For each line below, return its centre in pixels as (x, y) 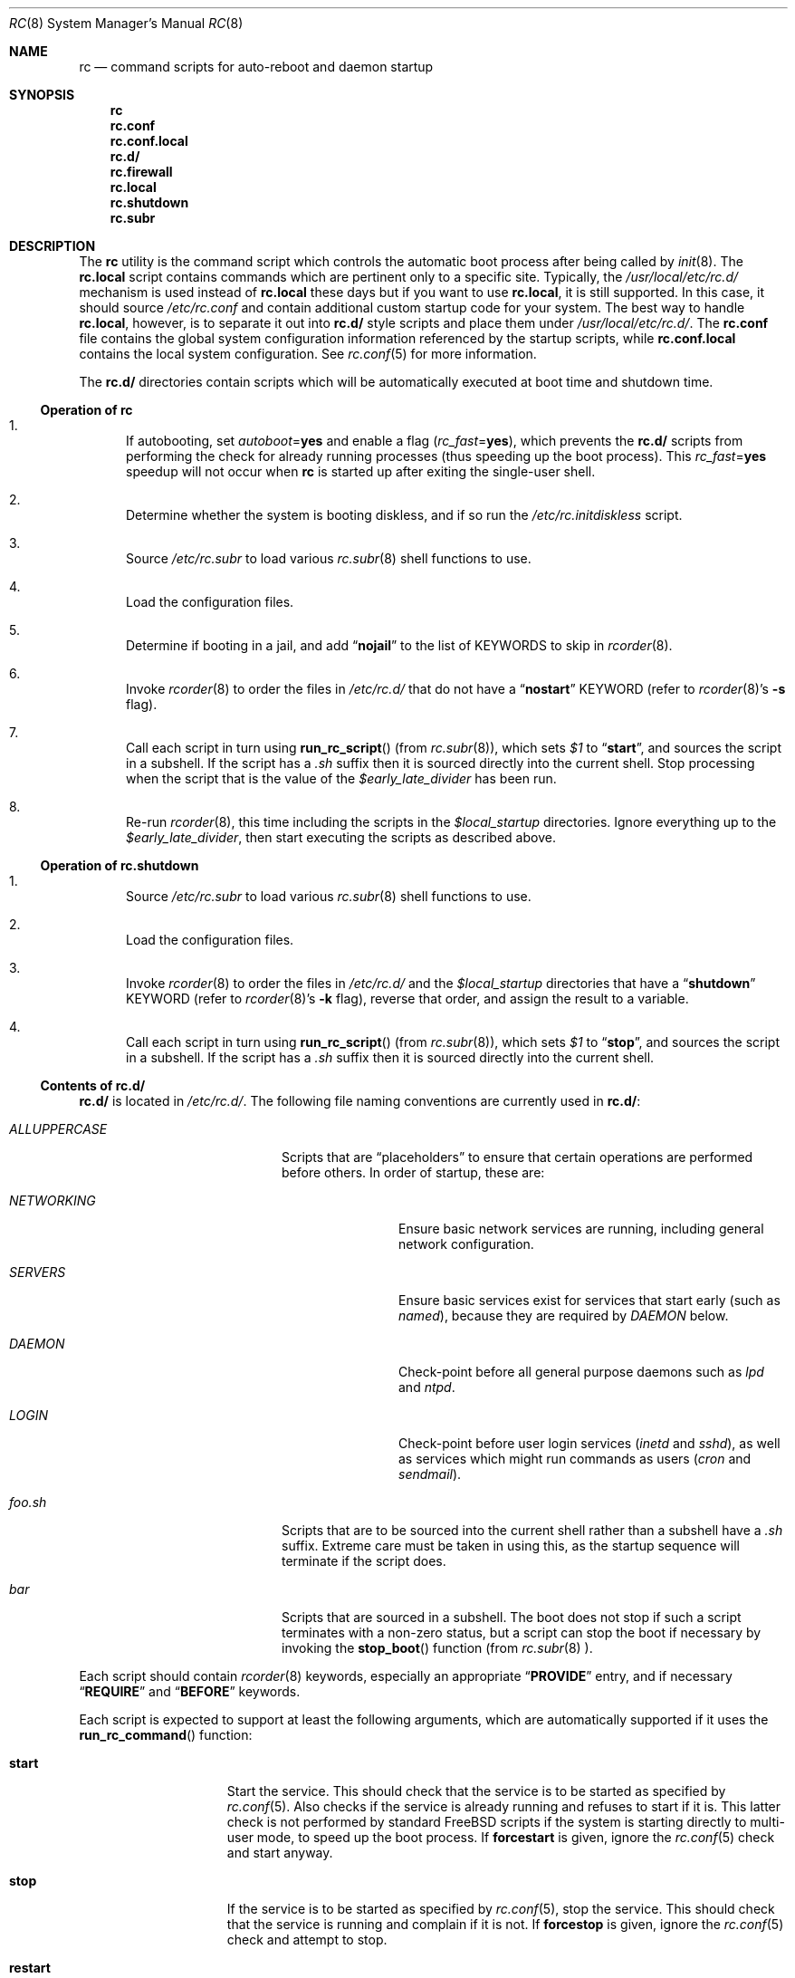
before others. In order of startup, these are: (413, 1172)
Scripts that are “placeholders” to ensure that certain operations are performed (517, 1157)
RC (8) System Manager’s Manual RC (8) (126, 23)
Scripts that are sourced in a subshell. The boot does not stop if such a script (512, 1617)
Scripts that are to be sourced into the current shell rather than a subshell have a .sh (532, 1530)
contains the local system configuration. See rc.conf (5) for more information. (308, 354)
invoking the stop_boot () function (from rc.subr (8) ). (437, 1648)
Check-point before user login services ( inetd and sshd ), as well (589, 1443)
